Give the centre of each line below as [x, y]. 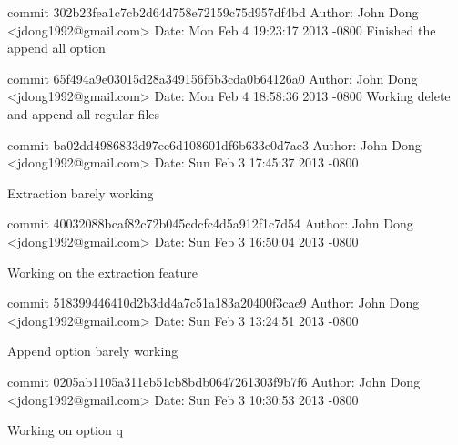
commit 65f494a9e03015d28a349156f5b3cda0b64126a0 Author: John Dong [213, 78]
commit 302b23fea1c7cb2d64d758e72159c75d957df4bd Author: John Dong [213, 12]
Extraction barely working [81, 192]
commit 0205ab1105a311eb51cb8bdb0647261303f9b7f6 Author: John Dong [214, 381]
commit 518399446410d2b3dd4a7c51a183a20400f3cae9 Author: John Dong [214, 303]
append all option [56, 48]
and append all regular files [84, 113]
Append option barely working [93, 351]
